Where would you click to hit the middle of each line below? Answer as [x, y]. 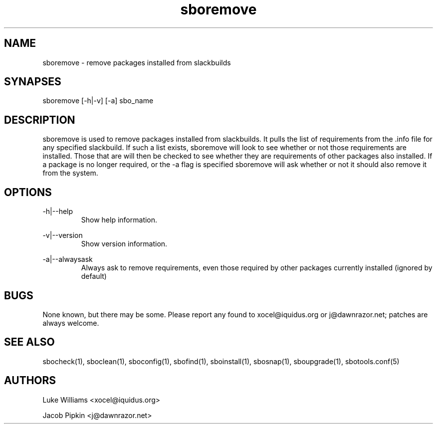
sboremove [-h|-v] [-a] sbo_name [98, 101]
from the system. [70, 173]
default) [94, 276]
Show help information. [119, 220]
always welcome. [71, 323]
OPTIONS [28, 192]
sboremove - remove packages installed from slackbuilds [137, 62]
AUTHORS [30, 381]
